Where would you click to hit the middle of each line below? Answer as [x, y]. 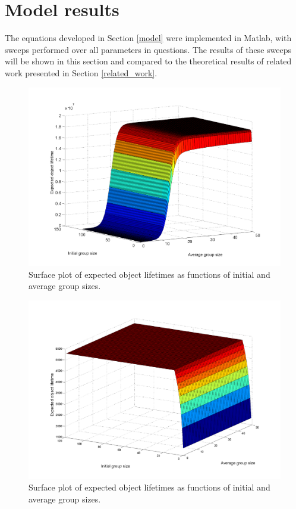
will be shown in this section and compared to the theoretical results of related [148, 61]
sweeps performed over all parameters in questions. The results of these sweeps [148, 49]
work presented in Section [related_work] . [81, 72]
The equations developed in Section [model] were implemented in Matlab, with [148, 38]
